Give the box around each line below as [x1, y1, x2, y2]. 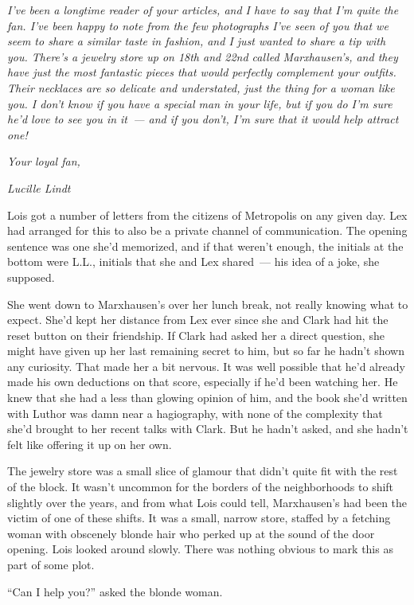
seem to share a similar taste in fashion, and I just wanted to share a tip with [7, 33, 386, 49]
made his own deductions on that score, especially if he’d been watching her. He [7, 373, 398, 390]
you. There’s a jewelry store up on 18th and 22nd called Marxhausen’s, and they [7, 48, 398, 64]
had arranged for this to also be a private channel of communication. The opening [7, 222, 408, 239]
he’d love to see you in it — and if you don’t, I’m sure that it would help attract [7, 111, 399, 127]
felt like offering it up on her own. [7, 435, 172, 452]
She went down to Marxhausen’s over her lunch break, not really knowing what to [7, 295, 408, 312]
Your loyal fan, [7, 153, 80, 170]
